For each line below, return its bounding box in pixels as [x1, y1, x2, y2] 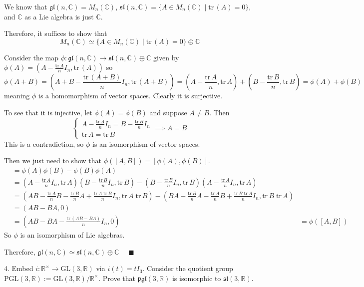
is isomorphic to [172, 273, 221, 283]
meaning [4, 90, 30, 101]
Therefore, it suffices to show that [4, 28, 107, 38]
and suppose [149, 107, 187, 117]
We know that [4, 1, 47, 11]
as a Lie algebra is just [24, 11, 94, 21]
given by [153, 52, 179, 62]
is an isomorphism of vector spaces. [92, 138, 200, 149]
